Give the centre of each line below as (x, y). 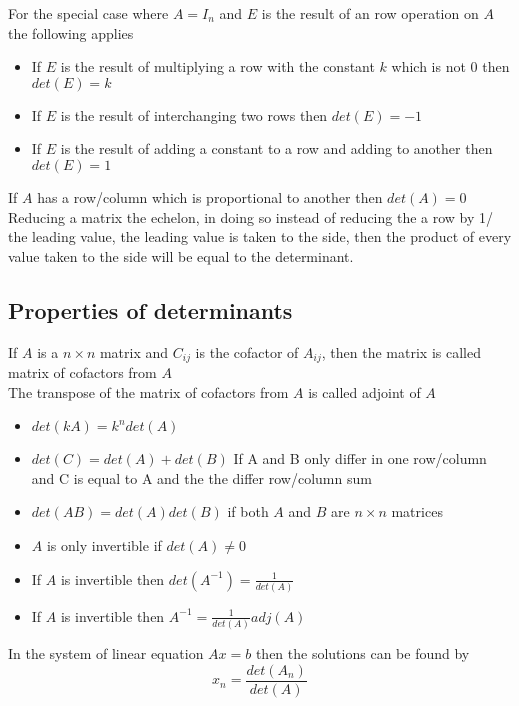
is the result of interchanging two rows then (194, 114)
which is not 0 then (450, 66)
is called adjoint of (364, 391)
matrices (417, 511)
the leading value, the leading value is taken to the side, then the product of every (260, 236)
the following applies (71, 32)
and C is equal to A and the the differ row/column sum (201, 477)
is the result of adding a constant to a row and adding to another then (276, 148)
